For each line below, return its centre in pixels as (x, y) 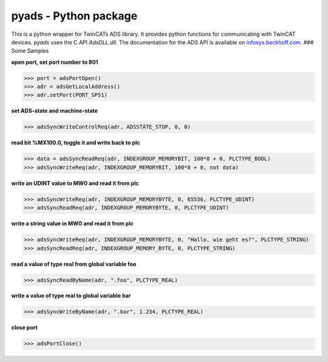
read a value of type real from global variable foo (74, 264)
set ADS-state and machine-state (55, 111)
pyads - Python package (74, 16)
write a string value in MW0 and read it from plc (72, 224)
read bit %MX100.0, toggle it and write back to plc (76, 143)
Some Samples (30, 51)
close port (24, 327)
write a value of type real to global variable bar (71, 296)
